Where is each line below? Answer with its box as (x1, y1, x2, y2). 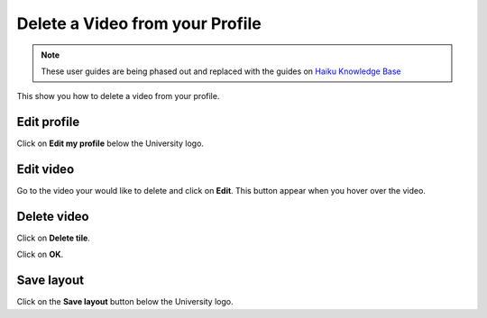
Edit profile (16, 114, 80, 130)
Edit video (16, 162, 75, 177)
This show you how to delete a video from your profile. (16, 91, 220, 102)
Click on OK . (16, 249, 64, 260)
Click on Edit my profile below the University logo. (16, 138, 205, 149)
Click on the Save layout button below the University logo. (16, 296, 234, 307)
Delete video (16, 208, 89, 224)
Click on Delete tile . (16, 232, 90, 243)
